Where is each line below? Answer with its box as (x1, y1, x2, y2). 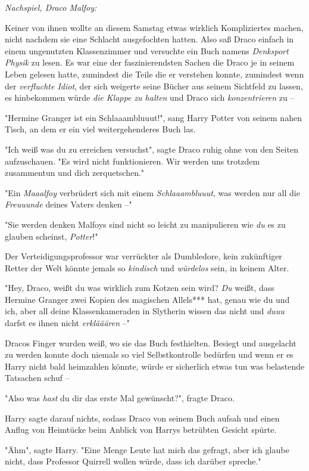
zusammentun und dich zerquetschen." (5, 166, 145, 179)
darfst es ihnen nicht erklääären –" (5, 317, 130, 329)
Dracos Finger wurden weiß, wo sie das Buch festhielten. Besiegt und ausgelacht (5, 336, 296, 349)
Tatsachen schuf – (5, 371, 70, 384)
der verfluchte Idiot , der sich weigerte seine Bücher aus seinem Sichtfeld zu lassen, (5, 79, 303, 92)
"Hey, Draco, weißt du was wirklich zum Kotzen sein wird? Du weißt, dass (5, 281, 274, 294)
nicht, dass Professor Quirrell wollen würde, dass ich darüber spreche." (5, 455, 261, 467)
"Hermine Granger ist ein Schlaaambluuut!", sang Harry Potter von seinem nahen (5, 111, 302, 123)
